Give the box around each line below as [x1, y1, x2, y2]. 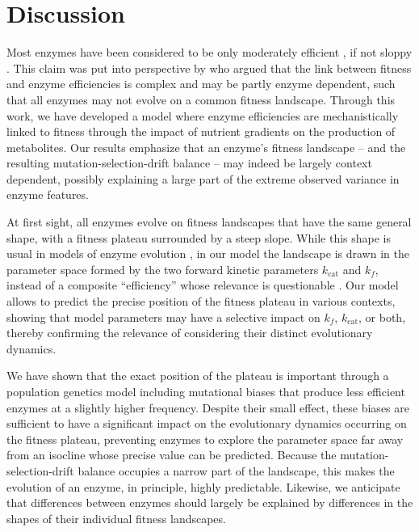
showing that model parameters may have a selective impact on [6, 308, 321, 325]
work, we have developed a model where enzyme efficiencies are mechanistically [6, 107, 399, 124]
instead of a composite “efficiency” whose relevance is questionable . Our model [6, 277, 399, 293]
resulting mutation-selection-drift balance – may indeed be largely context [6, 154, 372, 171]
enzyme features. [6, 186, 89, 203]
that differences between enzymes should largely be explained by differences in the [6, 494, 413, 511]
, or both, [358, 308, 406, 325]
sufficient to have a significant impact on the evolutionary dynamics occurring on [6, 415, 407, 432]
